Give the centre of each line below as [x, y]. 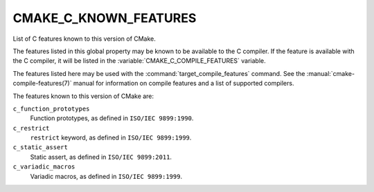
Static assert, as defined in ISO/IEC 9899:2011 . [101, 157]
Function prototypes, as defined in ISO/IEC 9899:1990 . [112, 118]
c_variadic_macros [44, 167]
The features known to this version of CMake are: [83, 96]
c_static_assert [41, 147]
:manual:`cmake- [331, 73]
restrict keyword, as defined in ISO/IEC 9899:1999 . [111, 137]
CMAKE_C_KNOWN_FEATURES [105, 18]
